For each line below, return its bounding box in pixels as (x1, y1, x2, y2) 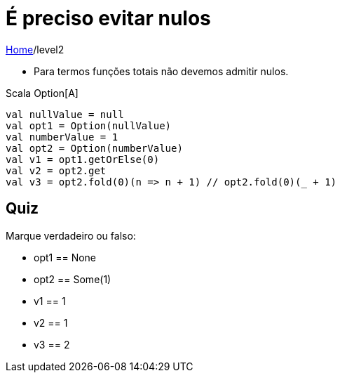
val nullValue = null (6, 108, 124, 120)
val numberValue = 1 (6, 131, 118, 143)
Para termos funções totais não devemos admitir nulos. (34, 65, 289, 77)
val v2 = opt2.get (6, 164, 107, 176)
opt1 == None (34, 251, 97, 263)
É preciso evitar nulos (6, 6, 211, 30)
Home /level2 (6, 43, 64, 56)
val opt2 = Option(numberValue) (6, 142, 183, 154)
